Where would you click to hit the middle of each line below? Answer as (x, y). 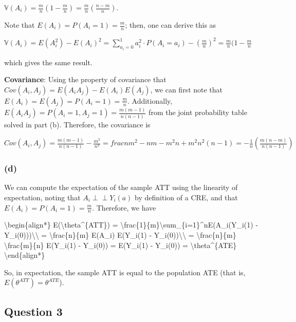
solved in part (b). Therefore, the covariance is (77, 124)
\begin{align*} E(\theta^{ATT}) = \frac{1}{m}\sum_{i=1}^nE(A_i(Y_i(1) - (131, 225)
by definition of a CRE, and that (186, 197)
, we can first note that (187, 89)
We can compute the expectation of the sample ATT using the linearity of (121, 187)
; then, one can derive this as (171, 25)
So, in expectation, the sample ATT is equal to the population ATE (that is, (125, 272)
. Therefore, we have (124, 207)
